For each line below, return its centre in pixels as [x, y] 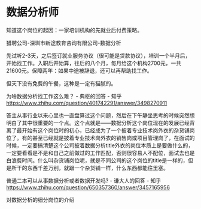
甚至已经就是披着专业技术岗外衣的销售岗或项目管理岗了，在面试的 [113, 138]
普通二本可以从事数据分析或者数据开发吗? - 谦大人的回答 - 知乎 [84, 180]
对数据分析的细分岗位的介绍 [40, 199]
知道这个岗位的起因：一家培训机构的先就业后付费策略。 [74, 30]
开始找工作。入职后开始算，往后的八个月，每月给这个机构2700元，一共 [94, 63]
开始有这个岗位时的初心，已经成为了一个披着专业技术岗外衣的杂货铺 [106, 130]
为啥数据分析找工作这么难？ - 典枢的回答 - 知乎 [64, 96]
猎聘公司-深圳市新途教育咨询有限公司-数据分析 [64, 43]
